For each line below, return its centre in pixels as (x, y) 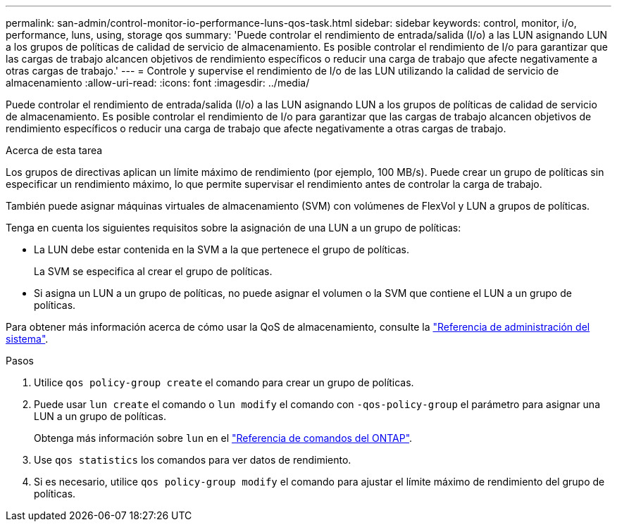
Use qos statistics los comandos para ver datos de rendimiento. (193, 460)
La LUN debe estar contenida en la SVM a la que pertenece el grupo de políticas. (222, 249)
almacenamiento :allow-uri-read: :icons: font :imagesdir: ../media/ (158, 83)
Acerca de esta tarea (54, 150)
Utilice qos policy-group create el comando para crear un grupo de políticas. (224, 382)
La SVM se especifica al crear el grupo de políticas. (153, 271)
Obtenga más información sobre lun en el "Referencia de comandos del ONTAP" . (223, 438)
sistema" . (27, 339)
